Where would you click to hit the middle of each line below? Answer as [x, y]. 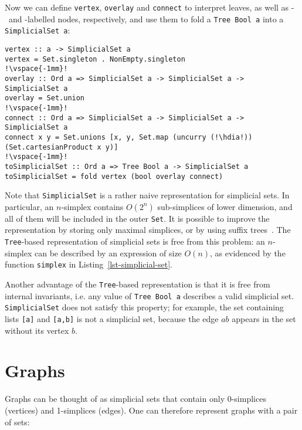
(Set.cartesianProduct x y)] [62, 147]
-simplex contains [92, 206]
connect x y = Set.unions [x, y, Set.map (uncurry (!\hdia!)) [129, 137]
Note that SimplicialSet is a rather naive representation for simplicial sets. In [147, 195]
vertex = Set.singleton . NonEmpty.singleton [95, 59]
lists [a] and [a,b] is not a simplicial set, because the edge [112, 318]
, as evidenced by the [248, 253]
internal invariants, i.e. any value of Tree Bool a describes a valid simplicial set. [150, 295]
